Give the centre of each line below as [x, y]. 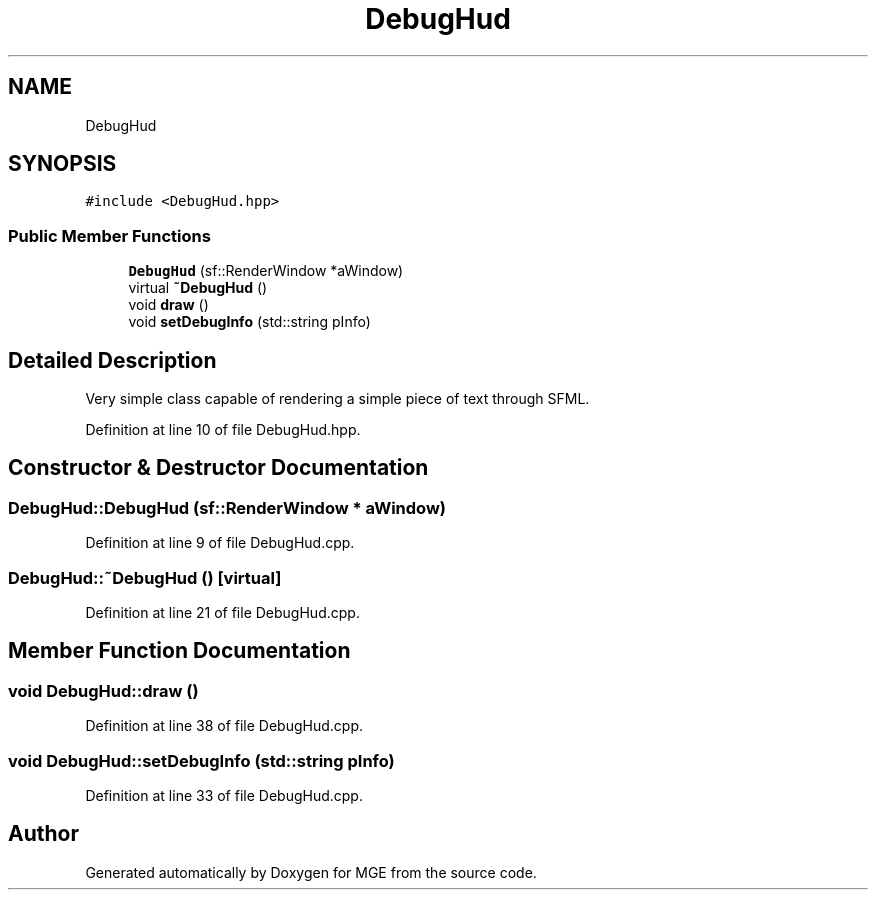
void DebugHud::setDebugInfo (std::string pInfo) [201, 760]
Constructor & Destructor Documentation [218, 468]
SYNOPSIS [62, 164]
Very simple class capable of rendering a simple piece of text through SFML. [337, 399]
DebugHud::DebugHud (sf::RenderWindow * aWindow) [227, 507]
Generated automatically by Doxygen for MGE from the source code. [311, 872]
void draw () [168, 305]
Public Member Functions [109, 235]
